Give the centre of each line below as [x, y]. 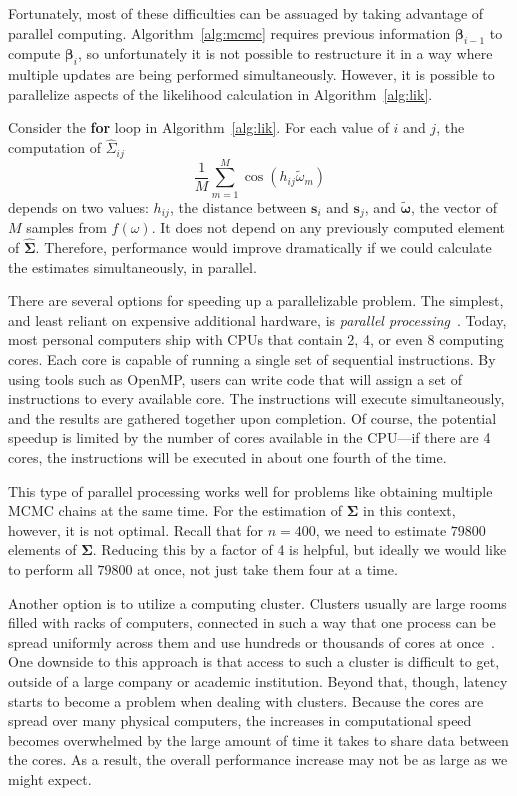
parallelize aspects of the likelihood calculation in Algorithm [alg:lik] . [220, 93]
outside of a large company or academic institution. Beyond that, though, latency [258, 680]
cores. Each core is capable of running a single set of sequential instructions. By [252, 359]
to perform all [50, 568]
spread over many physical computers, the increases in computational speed [240, 720]
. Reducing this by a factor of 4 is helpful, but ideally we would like [299, 549]
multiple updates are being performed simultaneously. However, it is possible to [251, 74]
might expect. [50, 778]
